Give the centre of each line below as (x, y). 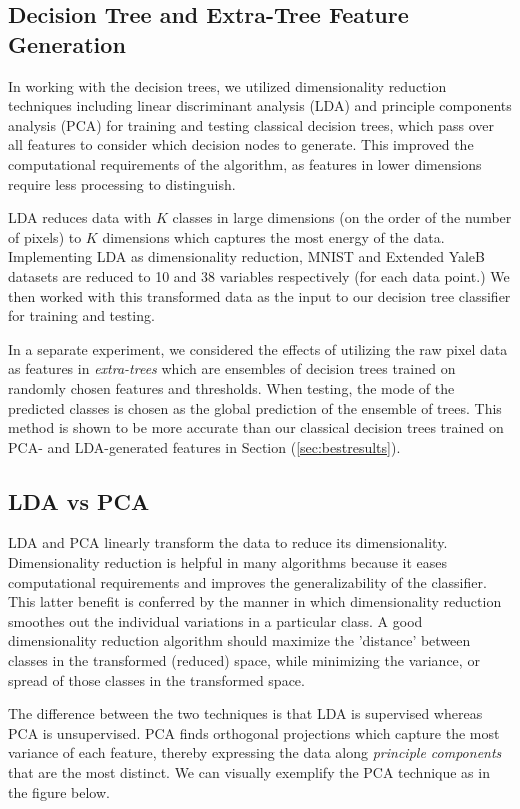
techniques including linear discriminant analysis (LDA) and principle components (260, 105)
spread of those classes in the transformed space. (156, 679)
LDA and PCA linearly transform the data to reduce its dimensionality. (228, 542)
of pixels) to (45, 236)
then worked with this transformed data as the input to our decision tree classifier (259, 295)
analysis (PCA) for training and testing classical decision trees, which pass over (251, 124)
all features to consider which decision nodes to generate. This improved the (241, 144)
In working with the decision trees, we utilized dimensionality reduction (227, 85)
